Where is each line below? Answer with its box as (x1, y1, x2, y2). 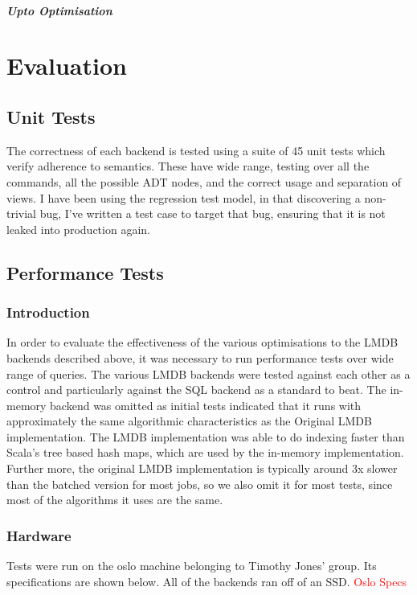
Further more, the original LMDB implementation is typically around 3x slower (6, 460, 398, 477)
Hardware (6, 525, 72, 545)
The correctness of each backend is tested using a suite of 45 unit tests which (6, 142, 386, 158)
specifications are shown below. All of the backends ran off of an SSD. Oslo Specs (6, 572, 407, 589)
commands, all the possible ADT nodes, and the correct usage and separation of (6, 173, 402, 190)
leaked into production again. (6, 220, 150, 237)
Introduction (6, 302, 90, 322)
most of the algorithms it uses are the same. (6, 491, 223, 508)
